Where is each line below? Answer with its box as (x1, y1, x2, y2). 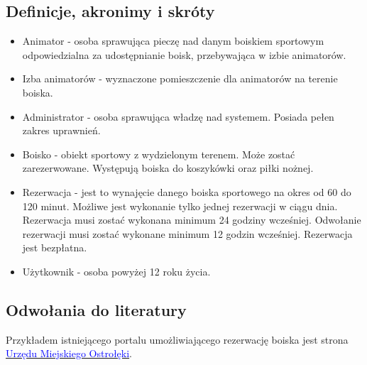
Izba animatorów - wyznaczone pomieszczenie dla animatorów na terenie (22, 71, 338, 86)
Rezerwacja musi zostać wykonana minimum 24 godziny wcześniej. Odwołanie (22, 212, 361, 227)
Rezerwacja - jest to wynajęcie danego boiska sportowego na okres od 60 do (22, 184, 351, 199)
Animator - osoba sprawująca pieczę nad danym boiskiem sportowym (22, 33, 324, 48)
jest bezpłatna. (22, 240, 87, 255)
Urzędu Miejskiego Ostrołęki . (6, 346, 133, 361)
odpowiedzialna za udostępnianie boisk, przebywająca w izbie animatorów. (22, 47, 346, 62)
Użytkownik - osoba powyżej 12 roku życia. (22, 263, 211, 278)
